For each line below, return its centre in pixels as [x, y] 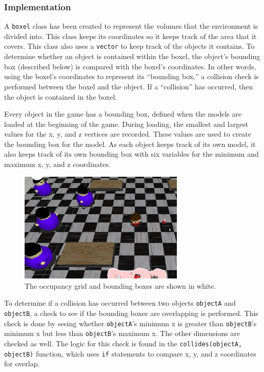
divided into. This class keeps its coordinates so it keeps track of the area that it [130, 36]
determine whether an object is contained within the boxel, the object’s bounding [132, 56]
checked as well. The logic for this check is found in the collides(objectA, [123, 343]
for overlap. [22, 364]
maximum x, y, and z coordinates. [57, 164]
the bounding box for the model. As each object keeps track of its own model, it [130, 144]
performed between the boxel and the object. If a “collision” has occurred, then [129, 86]
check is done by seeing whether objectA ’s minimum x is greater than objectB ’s [130, 323]
